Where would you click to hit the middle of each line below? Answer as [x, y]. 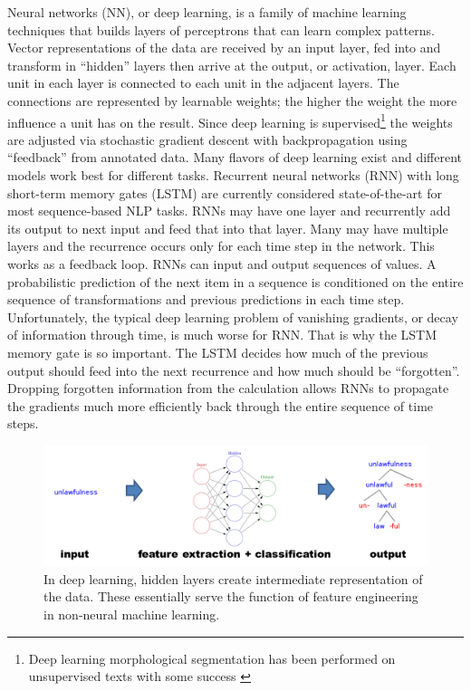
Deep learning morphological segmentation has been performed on [212, 658]
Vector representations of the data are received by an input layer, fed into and [224, 48]
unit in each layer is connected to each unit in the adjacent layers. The [203, 83]
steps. [23, 423]
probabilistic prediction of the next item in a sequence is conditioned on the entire [235, 281]
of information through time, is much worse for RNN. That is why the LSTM [222, 335]
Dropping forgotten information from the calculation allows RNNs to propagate [228, 388]
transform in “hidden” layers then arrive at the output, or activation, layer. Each [232, 65]
